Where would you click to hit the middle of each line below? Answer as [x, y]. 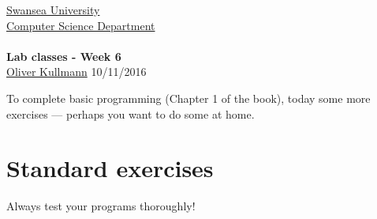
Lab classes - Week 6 [64, 56]
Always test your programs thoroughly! [101, 206]
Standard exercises [110, 168]
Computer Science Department [81, 25]
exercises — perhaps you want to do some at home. [131, 113]
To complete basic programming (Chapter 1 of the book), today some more [188, 98]
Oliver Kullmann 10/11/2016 [77, 72]
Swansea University [53, 9]
